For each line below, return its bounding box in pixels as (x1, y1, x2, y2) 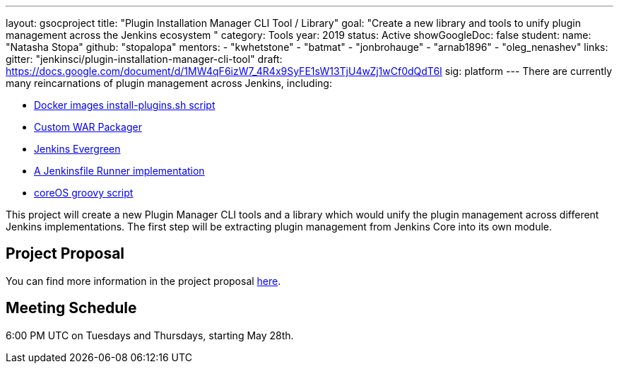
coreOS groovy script (34, 187, 134, 199)
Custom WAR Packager (34, 121, 142, 133)
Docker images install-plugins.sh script (34, 99, 216, 111)
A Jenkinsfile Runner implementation (34, 165, 205, 177)
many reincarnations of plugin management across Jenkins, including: (6, 77, 332, 89)
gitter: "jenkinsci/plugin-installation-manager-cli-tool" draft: (6, 53, 283, 65)
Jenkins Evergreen (34, 143, 121, 155)
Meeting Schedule (6, 299, 137, 317)
